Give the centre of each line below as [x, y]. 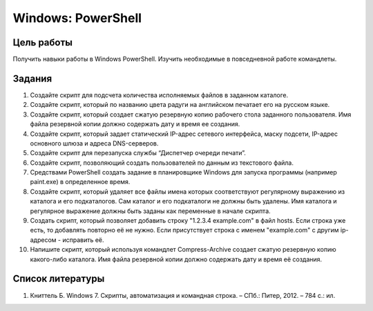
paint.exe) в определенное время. [80, 182]
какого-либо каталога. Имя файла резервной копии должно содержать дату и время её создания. [176, 259]
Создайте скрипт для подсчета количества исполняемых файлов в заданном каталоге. [159, 95]
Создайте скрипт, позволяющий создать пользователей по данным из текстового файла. [162, 163]
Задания [32, 78]
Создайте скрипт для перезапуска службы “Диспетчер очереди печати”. [138, 153]
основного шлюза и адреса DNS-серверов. [94, 143]
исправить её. [83, 240]
